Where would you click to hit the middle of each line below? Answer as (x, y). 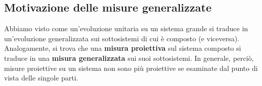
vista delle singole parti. (41, 78)
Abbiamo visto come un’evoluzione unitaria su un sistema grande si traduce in (126, 28)
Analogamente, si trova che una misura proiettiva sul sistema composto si (123, 48)
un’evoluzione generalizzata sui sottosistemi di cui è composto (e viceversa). (122, 38)
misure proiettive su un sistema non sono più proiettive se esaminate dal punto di (131, 68)
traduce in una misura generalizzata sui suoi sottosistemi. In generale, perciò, (129, 58)
